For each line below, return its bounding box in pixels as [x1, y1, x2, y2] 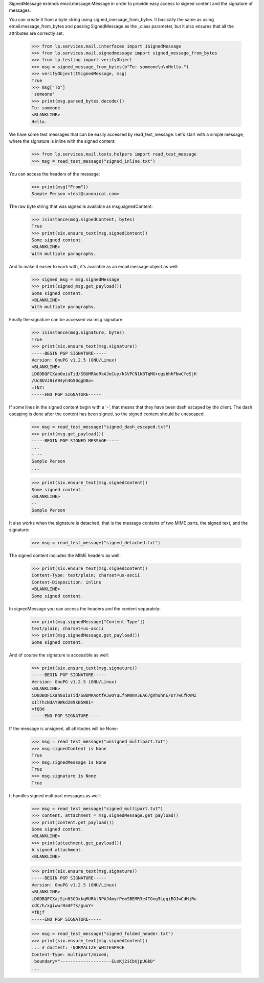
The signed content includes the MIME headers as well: [9, 553, 121, 558]
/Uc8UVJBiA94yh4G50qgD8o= [31, 378, 94, 383]
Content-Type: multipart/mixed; [31, 952, 110, 957]
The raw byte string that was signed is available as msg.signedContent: [9, 203, 153, 209]
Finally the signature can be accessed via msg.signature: [9, 317, 124, 323]
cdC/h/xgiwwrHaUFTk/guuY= [31, 903, 94, 908]
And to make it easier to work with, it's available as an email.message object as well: [9, 263, 179, 269]
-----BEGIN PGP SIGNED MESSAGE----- [31, 438, 120, 444]
